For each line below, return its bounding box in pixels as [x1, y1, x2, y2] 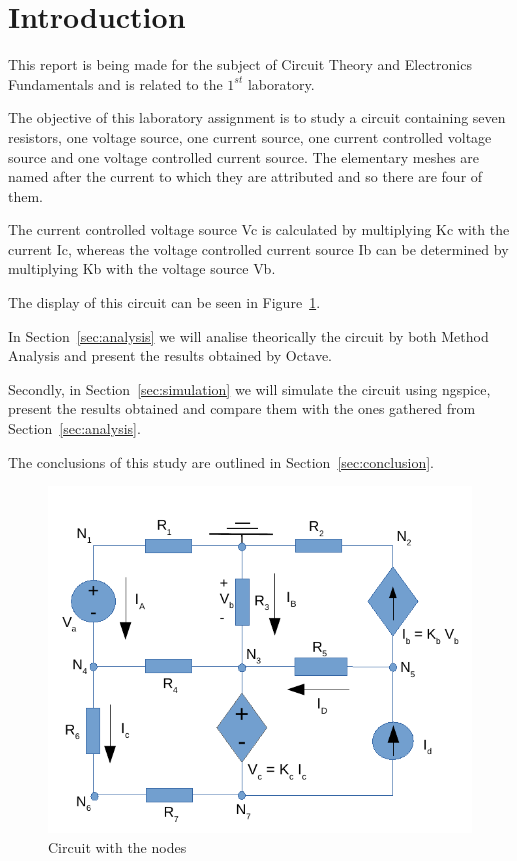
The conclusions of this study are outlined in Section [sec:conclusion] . [8, 451, 434, 472]
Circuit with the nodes [48, 836, 187, 857]
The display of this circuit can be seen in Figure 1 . [8, 292, 321, 313]
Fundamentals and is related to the [8, 73, 223, 94]
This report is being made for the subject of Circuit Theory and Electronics [8, 54, 472, 75]
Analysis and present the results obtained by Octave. [8, 345, 333, 366]
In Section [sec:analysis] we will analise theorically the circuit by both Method [8, 325, 489, 346]
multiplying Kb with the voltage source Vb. [8, 258, 276, 279]
